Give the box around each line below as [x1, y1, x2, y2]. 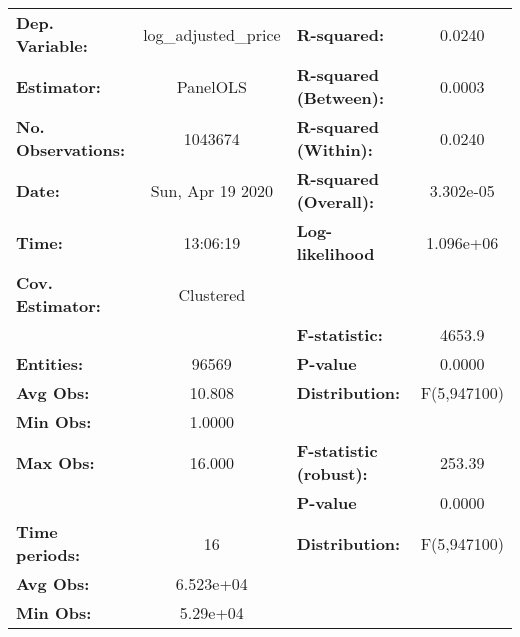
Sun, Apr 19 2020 [150, 178, 274, 202]
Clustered [178, 282, 246, 306]
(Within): [296, 138, 373, 161]
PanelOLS [176, 74, 247, 98]
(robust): [296, 462, 368, 485]
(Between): [296, 86, 385, 109]
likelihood [296, 242, 375, 265]
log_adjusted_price [143, 22, 281, 46]
